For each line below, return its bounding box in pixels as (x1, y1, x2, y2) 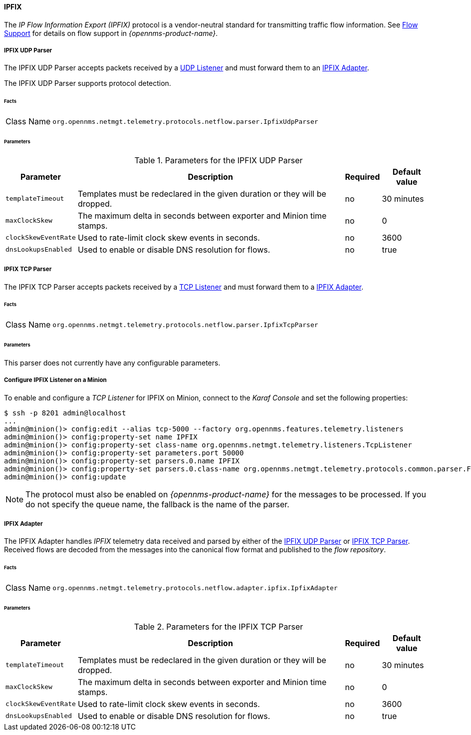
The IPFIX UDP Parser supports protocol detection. (4, 79, 171, 88)
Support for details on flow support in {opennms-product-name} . (4, 28, 218, 37)
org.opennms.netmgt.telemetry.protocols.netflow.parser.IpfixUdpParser (52, 117, 318, 125)
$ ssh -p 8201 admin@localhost (4, 408, 126, 417)
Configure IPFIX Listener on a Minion (4, 376, 107, 384)
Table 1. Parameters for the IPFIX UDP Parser (134, 155, 303, 165)
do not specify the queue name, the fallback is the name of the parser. (25, 499, 289, 509)
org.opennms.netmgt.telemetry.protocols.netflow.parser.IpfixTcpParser (52, 321, 318, 329)
